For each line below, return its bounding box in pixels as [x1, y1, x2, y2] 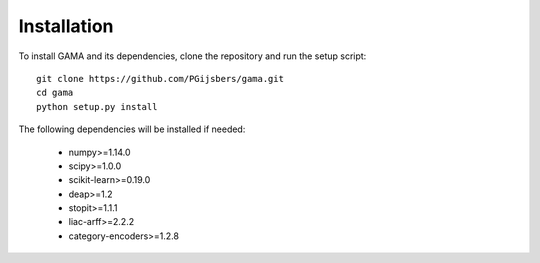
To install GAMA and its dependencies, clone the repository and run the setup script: [18, 50, 367, 62]
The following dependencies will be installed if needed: [18, 123, 246, 135]
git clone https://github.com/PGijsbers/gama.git [36, 73, 285, 84]
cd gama [36, 87, 74, 99]
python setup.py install [36, 101, 158, 112]
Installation [18, 15, 114, 37]
